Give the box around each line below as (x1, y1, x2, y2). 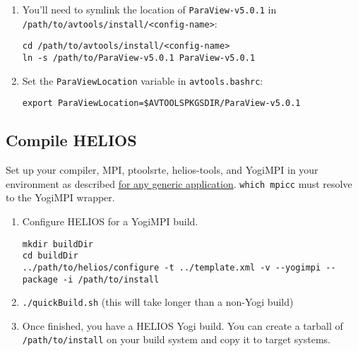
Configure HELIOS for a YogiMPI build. (22, 213, 198, 228)
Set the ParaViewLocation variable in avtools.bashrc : (22, 73, 263, 88)
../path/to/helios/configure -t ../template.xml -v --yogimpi (22, 262, 321, 273)
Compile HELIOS (6, 129, 137, 151)
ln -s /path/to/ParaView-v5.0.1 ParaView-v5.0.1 (22, 52, 256, 63)
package (22, 274, 58, 285)
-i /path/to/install (63, 274, 160, 285)
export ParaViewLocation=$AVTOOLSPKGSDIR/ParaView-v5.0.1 (22, 98, 301, 109)
